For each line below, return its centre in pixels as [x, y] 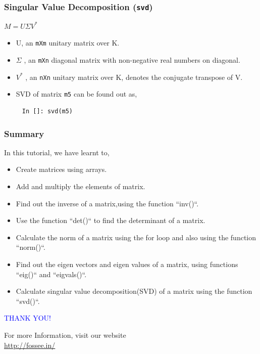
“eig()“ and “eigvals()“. [51, 274]
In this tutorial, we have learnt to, [57, 152]
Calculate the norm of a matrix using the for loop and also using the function [136, 237]
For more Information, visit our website [65, 335]
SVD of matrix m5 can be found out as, [76, 94]
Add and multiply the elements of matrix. [81, 186]
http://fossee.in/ [30, 345]
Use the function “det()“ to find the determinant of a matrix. [111, 220]
